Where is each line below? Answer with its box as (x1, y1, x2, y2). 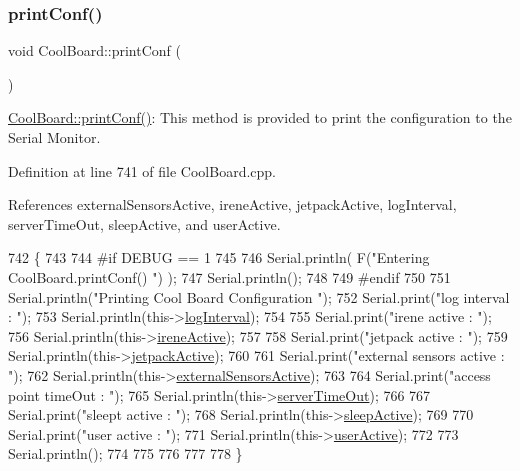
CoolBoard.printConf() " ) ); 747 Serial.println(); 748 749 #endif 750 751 (8, 266, 451, 287)
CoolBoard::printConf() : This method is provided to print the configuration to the (8, 107, 512, 128)
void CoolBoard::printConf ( (8, 40, 181, 61)
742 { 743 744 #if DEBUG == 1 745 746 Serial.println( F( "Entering (8, 247, 430, 268)
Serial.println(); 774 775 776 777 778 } (8, 443, 243, 464)
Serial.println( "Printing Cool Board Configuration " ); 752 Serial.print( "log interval (8, 286, 510, 307)
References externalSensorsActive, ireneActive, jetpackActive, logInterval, (8, 194, 457, 215)
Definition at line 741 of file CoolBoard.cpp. (8, 160, 277, 181)
